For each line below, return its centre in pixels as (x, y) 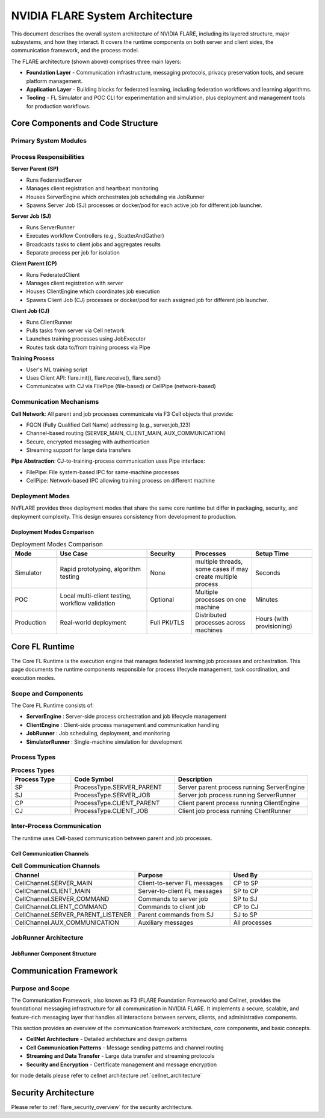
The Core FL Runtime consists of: (53, 705)
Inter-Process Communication (56, 826)
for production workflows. (58, 106)
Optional (162, 599)
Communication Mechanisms (55, 402)
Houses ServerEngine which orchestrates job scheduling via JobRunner (115, 197)
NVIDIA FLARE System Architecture (102, 16)
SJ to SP (246, 915)
